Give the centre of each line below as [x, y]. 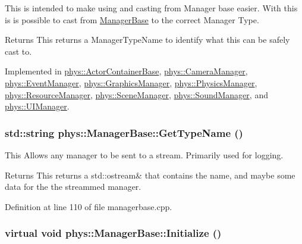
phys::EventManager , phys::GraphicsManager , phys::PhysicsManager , [131, 82]
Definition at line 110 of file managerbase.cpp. [89, 206]
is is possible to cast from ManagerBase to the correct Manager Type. [132, 19]
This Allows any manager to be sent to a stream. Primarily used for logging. [144, 154]
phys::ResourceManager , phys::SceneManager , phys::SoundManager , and [136, 94]
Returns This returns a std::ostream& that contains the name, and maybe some [150, 175]
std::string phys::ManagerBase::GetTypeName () [124, 132]
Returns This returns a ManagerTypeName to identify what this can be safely [147, 40]
